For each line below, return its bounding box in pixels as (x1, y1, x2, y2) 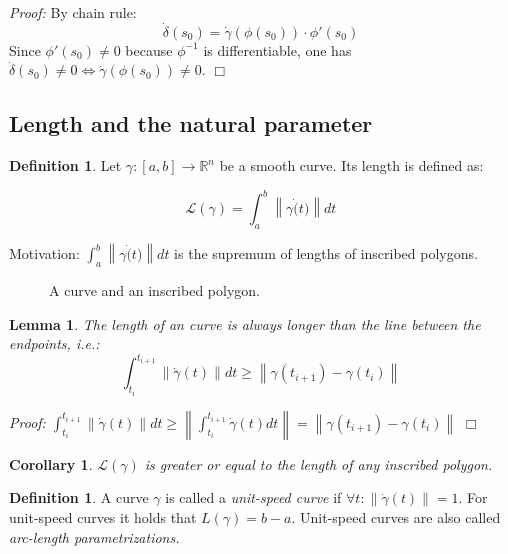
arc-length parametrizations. (9, 526, 180, 547)
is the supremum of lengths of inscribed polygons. (174, 243, 478, 264)
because (125, 39, 173, 60)
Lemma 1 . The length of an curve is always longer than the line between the (9, 313, 481, 334)
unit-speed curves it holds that (9, 506, 197, 527)
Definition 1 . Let (9, 155, 122, 176)
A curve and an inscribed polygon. (49, 280, 260, 300)
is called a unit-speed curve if (165, 487, 342, 508)
